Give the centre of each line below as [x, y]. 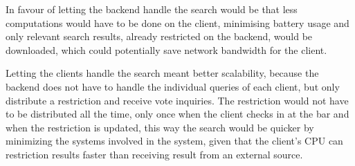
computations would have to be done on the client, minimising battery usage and [177, 22]
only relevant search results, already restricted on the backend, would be [159, 36]
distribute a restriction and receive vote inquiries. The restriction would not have [177, 100]
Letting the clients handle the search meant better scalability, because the [162, 73]
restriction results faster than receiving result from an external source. [154, 154]
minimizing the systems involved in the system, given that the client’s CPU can [174, 141]
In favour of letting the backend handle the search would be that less [152, 9]
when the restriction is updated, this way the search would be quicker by [160, 127]
